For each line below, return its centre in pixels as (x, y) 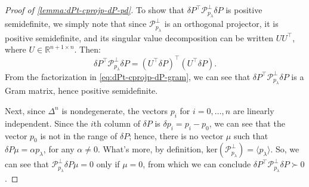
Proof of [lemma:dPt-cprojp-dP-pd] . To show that (95, 10)
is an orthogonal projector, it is (221, 24)
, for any (59, 149)
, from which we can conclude (197, 164)
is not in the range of (79, 135)
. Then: (87, 49)
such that (251, 135)
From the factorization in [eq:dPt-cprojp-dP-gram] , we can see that (128, 76)
